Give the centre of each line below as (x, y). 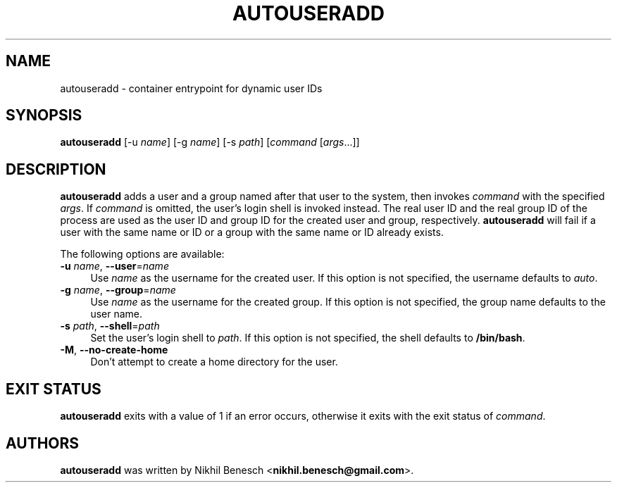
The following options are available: (142, 254)
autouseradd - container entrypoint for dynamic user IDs (191, 88)
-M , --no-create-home (114, 350)
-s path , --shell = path (110, 326)
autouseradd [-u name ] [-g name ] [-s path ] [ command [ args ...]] (210, 142)
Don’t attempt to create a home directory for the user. (214, 362)
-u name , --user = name (114, 266)
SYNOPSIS (44, 115)
